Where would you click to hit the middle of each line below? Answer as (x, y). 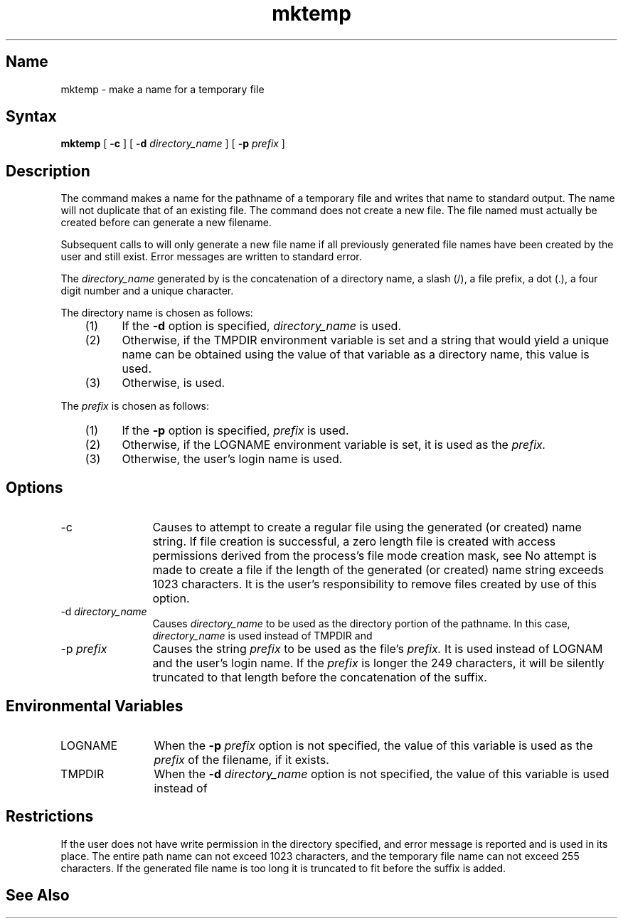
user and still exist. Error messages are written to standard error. (211, 257)
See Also (38, 896)
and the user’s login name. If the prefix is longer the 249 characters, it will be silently (378, 663)
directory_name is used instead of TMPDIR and (262, 636)
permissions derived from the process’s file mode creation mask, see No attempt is (374, 556)
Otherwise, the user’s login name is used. (232, 459)
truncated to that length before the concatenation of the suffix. (320, 678)
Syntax (31, 117)
